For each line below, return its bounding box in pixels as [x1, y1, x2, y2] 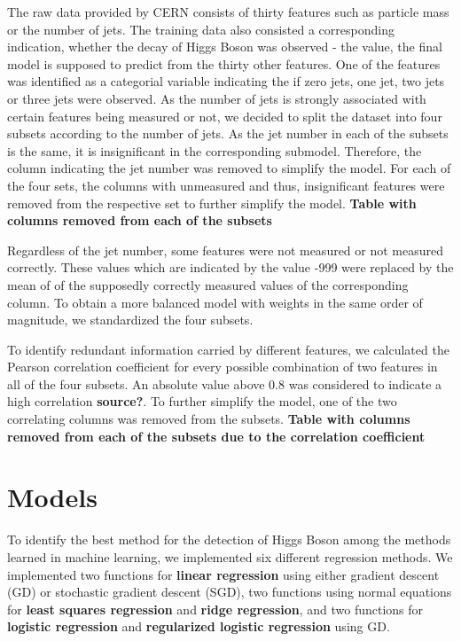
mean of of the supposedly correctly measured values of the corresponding [7, 275, 409, 293]
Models [7, 479, 98, 515]
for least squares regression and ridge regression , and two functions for [7, 599, 424, 618]
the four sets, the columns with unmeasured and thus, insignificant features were [7, 176, 445, 194]
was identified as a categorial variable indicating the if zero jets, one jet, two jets [7, 72, 445, 90]
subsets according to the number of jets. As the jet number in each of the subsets [7, 124, 449, 143]
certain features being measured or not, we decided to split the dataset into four [7, 106, 442, 125]
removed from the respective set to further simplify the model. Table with [7, 193, 417, 212]
